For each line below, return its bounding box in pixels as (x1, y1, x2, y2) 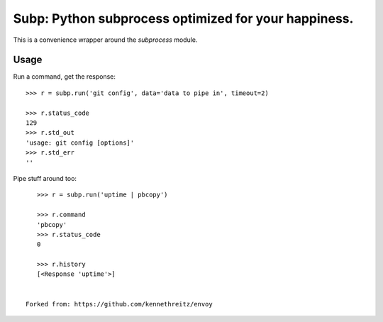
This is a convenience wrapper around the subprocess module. (13, 35, 198, 44)
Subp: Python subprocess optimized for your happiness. (13, 11, 354, 26)
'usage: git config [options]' (26, 138, 135, 147)
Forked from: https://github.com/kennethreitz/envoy (26, 300, 213, 308)
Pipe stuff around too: (13, 174, 77, 182)
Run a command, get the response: (13, 72, 116, 81)
